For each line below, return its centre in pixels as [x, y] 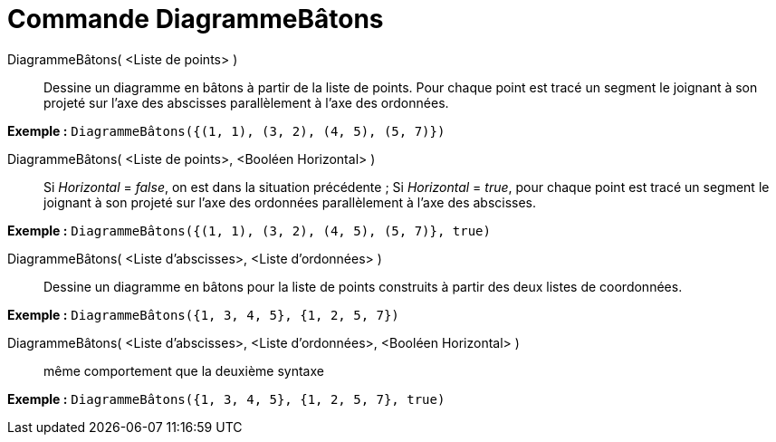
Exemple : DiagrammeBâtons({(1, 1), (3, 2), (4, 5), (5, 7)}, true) [249, 230]
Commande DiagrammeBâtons [196, 19]
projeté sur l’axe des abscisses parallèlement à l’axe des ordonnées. [246, 102]
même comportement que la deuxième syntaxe [184, 370]
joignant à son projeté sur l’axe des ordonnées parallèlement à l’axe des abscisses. [290, 202]
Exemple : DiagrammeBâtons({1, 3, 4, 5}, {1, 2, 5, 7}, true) [226, 399]
